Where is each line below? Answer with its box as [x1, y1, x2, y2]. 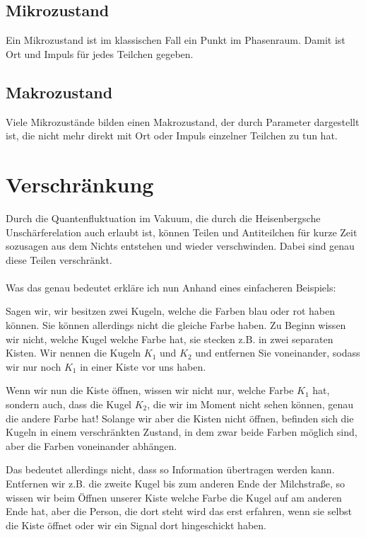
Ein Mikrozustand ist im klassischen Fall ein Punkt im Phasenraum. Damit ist [6, 33, 346, 47]
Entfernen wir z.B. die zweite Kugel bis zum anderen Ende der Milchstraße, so [6, 476, 346, 490]
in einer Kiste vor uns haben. [80, 359, 206, 374]
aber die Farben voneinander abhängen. [6, 438, 177, 453]
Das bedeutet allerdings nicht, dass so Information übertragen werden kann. [6, 462, 335, 477]
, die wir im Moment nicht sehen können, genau [147, 397, 354, 412]
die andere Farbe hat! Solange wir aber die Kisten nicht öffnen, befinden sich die [6, 410, 354, 425]
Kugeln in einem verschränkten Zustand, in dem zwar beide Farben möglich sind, [6, 425, 358, 439]
